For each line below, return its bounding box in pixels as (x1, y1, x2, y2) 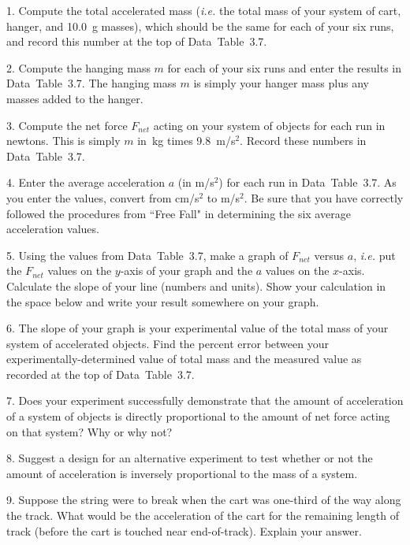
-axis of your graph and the (120, 262, 253, 279)
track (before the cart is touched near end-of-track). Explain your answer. (6, 522, 362, 539)
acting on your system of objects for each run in (153, 117, 386, 133)
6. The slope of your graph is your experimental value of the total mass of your (6, 320, 389, 336)
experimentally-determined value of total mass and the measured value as (6, 350, 362, 367)
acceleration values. (6, 221, 99, 237)
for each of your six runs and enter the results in (167, 59, 402, 76)
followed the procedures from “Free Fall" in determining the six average (6, 205, 351, 221)
